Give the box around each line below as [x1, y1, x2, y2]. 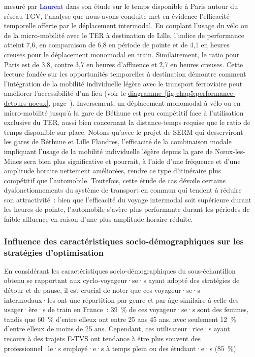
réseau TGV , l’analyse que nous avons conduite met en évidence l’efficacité [4, 10, 230, 21]
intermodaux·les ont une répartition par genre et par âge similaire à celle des [4, 294, 239, 305]
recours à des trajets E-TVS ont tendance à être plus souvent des [4, 333, 201, 343]
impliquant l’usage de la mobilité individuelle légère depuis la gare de [4, 146, 213, 156]
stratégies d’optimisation [4, 246, 104, 258]
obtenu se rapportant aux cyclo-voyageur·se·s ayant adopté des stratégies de [4, 275, 240, 285]
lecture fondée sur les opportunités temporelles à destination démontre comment [4, 69, 246, 79]
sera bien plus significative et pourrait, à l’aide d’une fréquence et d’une [24, 156, 241, 166]
